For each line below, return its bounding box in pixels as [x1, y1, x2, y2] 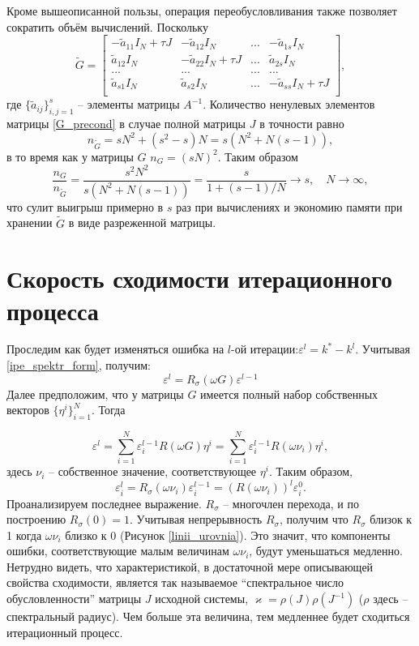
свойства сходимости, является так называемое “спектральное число [6, 574, 344, 591]
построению [6, 511, 66, 528]
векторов [6, 401, 49, 418]
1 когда [6, 526, 42, 543]
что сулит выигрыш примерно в [6, 198, 164, 215]
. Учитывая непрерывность [130, 511, 263, 528]
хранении [6, 214, 53, 231]
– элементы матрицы [78, 96, 180, 113]
